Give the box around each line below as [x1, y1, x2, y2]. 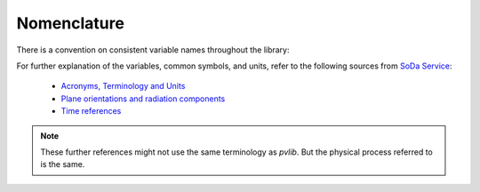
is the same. [40, 159, 85, 170]
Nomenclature [16, 13, 124, 33]
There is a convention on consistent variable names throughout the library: [16, 44, 290, 55]
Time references [60, 106, 122, 116]
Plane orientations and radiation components [60, 93, 226, 104]
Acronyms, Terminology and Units [60, 81, 186, 92]
